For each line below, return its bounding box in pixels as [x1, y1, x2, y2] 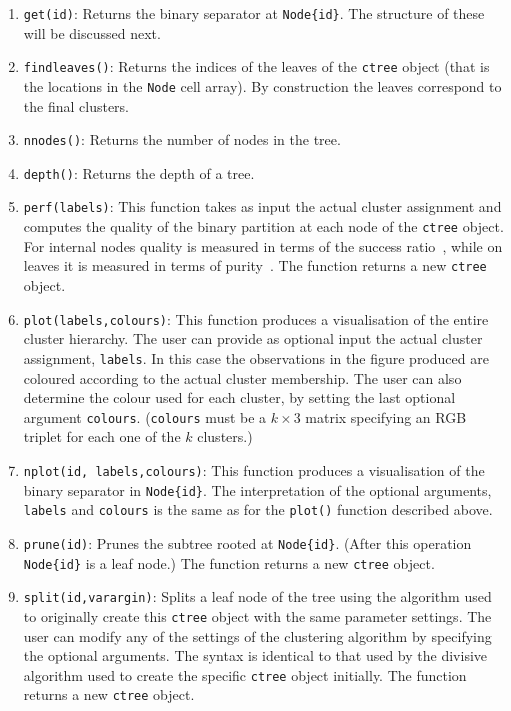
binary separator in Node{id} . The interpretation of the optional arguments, [23, 479, 492, 500]
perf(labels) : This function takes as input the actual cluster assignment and [23, 196, 502, 217]
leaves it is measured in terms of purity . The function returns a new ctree [23, 255, 487, 276]
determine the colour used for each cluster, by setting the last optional [23, 387, 456, 408]
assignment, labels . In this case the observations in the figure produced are [23, 347, 489, 368]
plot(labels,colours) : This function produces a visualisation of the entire [23, 308, 489, 329]
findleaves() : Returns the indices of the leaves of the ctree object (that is [23, 56, 490, 77]
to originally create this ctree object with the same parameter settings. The [23, 605, 492, 626]
